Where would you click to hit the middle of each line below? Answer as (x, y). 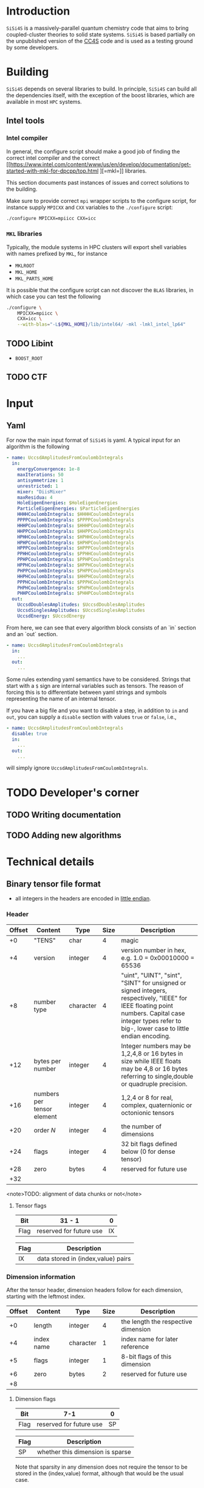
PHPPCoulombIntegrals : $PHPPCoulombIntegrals (76, 571)
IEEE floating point (147, 1006)
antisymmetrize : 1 (40, 480)
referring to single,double (157, 1076)
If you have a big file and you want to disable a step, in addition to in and (97, 711)
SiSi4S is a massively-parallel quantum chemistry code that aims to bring (98, 28)
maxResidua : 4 (35, 497)
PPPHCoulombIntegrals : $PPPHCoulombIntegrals (76, 582)
